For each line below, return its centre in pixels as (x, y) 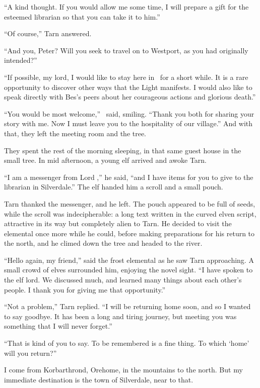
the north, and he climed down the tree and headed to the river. (103, 243)
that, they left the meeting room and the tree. (75, 133)
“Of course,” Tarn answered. (48, 33)
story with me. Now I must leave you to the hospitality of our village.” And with (128, 123)
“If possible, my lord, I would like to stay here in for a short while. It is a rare (126, 77)
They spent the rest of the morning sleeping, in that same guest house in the (123, 150)
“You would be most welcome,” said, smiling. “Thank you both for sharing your (129, 113)
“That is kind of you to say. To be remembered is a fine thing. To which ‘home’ (127, 343)
